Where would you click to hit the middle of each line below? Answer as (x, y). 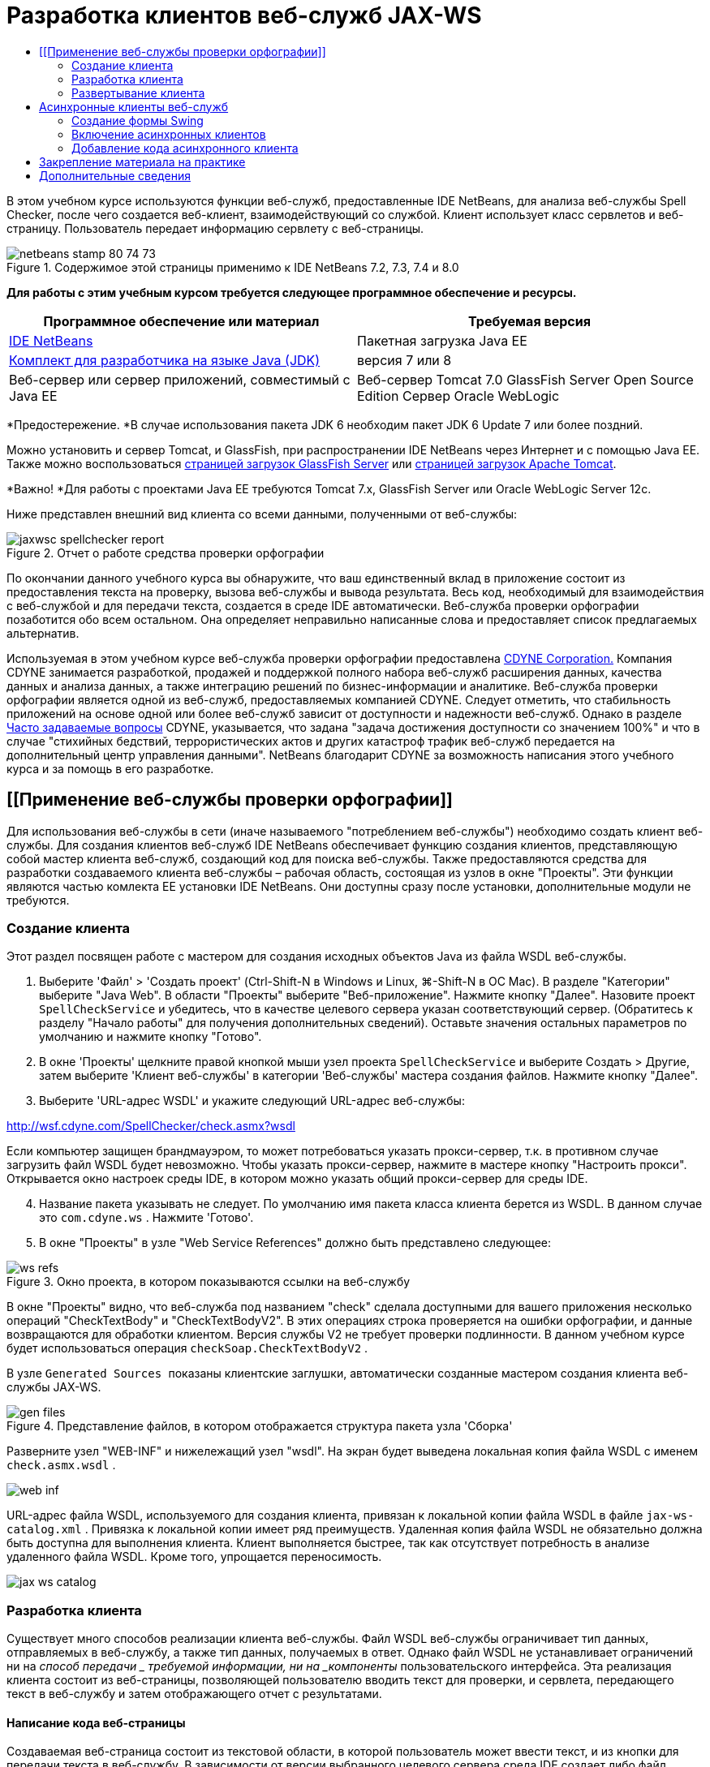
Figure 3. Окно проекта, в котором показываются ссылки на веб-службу (209, 1282)
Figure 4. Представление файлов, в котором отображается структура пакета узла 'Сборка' (260, 1426)
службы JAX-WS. (54, 1387)
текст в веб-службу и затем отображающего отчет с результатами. (194, 1694)
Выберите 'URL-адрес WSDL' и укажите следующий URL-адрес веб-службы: (252, 1101)
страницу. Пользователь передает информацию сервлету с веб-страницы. (215, 228)
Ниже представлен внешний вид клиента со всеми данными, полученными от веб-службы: (262, 514)
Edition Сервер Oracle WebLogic (458, 396)
